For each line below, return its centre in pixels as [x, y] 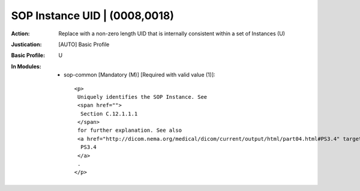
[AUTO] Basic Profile [84, 44]
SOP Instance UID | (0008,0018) [92, 16]
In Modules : [26, 66]
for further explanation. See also [130, 131]
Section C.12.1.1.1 [109, 113]
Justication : [26, 44]
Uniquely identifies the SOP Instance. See [142, 97]
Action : [20, 34]
